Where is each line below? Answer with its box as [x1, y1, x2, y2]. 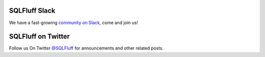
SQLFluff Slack [9, 6, 56, 15]
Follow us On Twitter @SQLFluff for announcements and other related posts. [9, 45, 164, 51]
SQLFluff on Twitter [9, 32, 70, 41]
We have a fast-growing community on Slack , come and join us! [9, 20, 138, 26]
